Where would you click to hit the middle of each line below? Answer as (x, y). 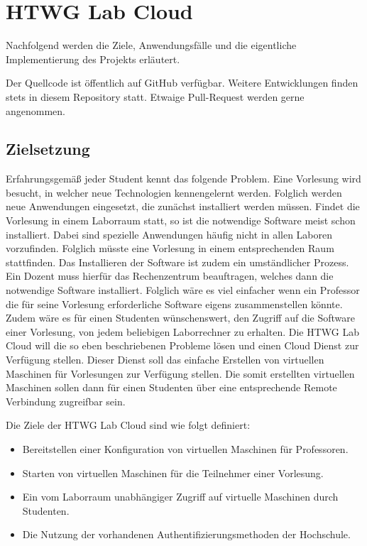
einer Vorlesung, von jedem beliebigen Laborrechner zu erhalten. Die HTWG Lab (183, 331)
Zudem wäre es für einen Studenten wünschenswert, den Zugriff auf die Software (180, 318)
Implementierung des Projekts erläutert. (93, 59)
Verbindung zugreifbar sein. (66, 401)
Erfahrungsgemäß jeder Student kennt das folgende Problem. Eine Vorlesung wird (183, 179)
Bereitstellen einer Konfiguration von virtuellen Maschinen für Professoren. (185, 448)
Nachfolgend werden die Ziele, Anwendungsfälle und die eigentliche (151, 45)
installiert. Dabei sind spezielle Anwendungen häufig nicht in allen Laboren (169, 234)
